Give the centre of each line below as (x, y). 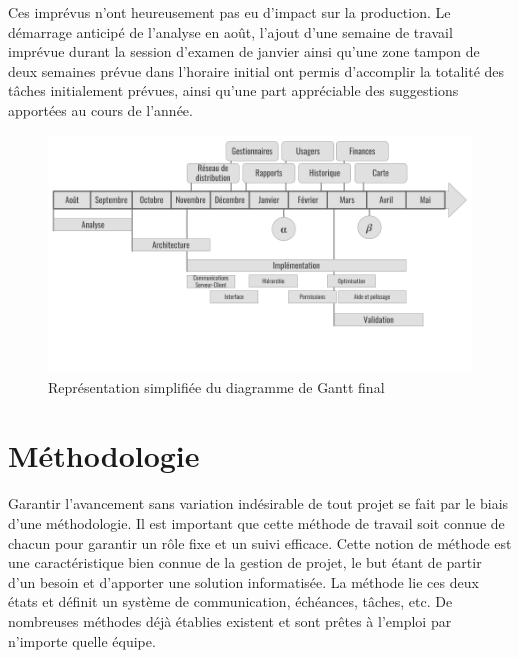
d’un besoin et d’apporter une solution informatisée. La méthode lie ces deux (243, 581)
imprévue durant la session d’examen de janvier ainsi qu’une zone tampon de (244, 51)
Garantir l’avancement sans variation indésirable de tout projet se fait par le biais (258, 503)
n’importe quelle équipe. (82, 640)
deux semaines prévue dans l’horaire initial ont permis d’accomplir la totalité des (256, 70)
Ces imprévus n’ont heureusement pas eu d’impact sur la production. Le (229, 12)
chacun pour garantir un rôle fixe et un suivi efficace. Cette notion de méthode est (260, 542)
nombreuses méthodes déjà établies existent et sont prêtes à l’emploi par (230, 620)
